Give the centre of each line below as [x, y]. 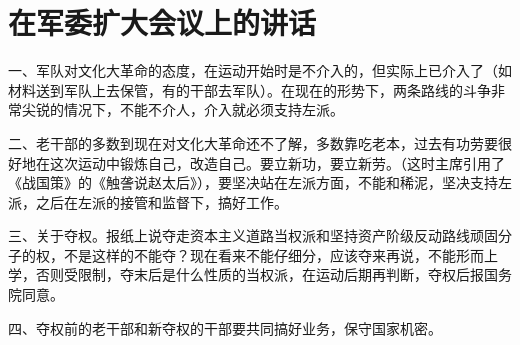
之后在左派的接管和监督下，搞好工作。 [161, 201]
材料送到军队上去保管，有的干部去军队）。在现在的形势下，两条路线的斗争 [249, 89]
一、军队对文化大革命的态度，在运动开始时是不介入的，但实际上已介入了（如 [260, 70]
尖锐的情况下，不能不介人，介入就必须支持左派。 [182, 109]
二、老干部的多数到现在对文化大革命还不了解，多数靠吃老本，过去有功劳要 [253, 142]
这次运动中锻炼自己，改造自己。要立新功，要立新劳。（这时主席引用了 [277, 162]
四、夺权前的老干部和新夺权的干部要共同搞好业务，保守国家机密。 [225, 327]
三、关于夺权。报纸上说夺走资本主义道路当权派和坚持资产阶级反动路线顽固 [253, 235]
